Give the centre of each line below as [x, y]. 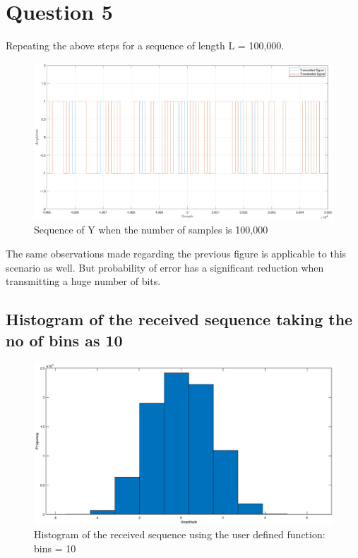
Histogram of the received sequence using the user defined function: [180, 534]
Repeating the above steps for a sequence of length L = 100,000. [145, 46]
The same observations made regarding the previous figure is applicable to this [176, 254]
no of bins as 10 [64, 340]
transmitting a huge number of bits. [83, 281]
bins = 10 [55, 548]
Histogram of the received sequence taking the [179, 319]
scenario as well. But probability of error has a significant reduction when [165, 267]
